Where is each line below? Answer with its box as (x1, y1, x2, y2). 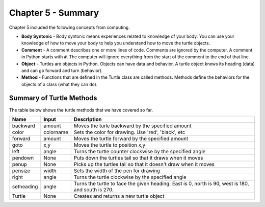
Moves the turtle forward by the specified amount (74, 135, 188, 142)
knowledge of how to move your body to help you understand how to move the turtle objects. (21, 40, 211, 46)
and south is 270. (74, 186, 114, 193)
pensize (12, 167, 30, 174)
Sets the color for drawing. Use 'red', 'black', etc (74, 129, 185, 136)
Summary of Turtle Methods (9, 94, 98, 102)
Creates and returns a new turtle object (74, 192, 164, 199)
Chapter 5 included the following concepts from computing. (9, 24, 130, 30)
